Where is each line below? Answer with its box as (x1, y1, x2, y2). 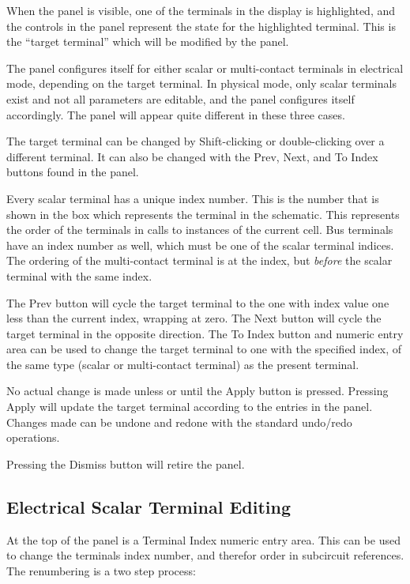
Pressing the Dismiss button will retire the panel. (6, 455, 245, 472)
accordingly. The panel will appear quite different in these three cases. (6, 106, 345, 122)
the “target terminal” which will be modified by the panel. (6, 33, 289, 50)
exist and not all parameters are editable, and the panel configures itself (6, 90, 355, 107)
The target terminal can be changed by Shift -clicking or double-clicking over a (6, 133, 385, 149)
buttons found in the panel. (6, 164, 139, 180)
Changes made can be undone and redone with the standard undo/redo (6, 413, 352, 430)
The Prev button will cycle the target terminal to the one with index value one (6, 294, 389, 311)
